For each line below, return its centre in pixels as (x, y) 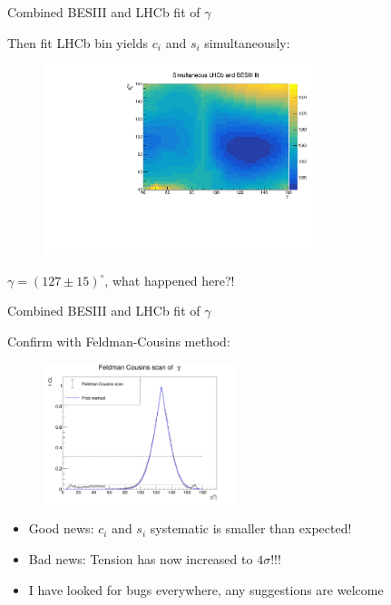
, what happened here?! (170, 280)
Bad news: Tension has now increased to (141, 558)
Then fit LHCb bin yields (78, 42)
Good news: (61, 528)
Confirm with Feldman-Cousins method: (119, 341)
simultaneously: (247, 42)
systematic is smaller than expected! (251, 528)
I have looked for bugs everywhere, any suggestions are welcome (206, 589)
